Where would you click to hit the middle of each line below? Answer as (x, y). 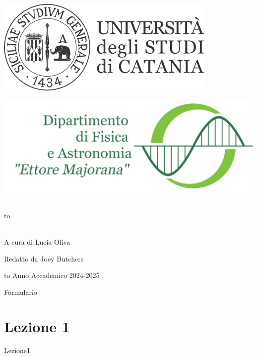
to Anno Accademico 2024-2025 (52, 275)
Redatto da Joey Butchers (44, 258)
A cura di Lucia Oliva (37, 242)
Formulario (21, 292)
